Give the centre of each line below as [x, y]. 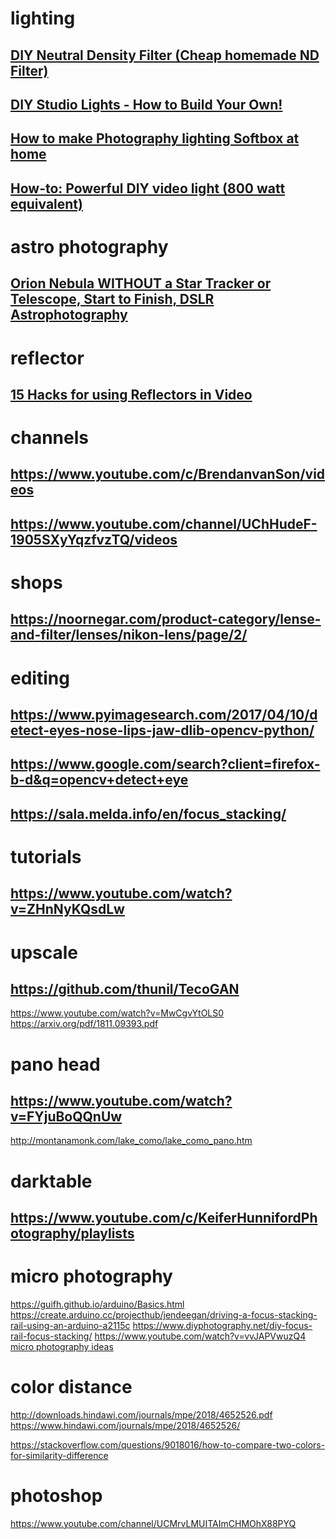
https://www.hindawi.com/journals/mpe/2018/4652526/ [125, 1425]
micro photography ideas [62, 1346]
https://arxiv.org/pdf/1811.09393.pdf [84, 1024]
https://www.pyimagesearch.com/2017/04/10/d [164, 715]
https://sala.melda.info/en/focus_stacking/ [148, 813]
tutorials [46, 857]
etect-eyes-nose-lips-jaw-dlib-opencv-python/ [162, 730]
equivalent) [46, 203]
